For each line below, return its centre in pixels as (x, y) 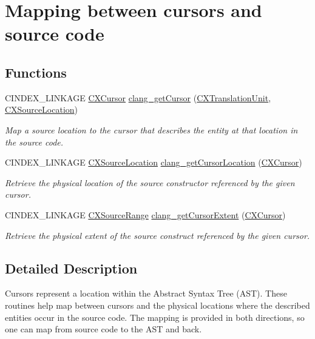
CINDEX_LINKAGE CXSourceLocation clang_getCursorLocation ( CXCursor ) (154, 162)
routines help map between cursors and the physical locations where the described (157, 305)
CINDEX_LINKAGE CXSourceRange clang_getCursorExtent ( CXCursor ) (145, 214)
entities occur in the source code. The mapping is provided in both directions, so (155, 317)
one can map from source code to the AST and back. (103, 329)
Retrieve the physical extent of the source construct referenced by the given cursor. (157, 235)
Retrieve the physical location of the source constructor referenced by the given (150, 182)
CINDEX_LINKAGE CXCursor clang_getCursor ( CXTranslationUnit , (138, 97)
